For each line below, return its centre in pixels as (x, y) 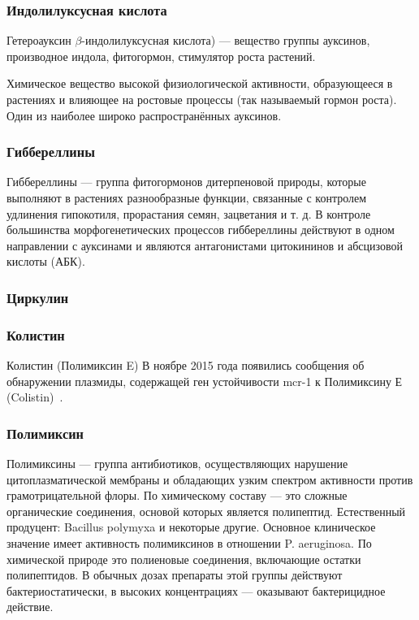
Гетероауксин (39, 40)
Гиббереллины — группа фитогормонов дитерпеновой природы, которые (186, 182)
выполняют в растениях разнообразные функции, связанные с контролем (187, 197)
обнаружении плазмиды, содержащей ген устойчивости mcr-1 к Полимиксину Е (205, 381)
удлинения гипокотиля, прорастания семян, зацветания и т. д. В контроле (189, 213)
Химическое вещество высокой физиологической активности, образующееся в (200, 83)
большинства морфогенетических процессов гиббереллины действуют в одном (201, 230)
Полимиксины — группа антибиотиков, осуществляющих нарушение (177, 464)
